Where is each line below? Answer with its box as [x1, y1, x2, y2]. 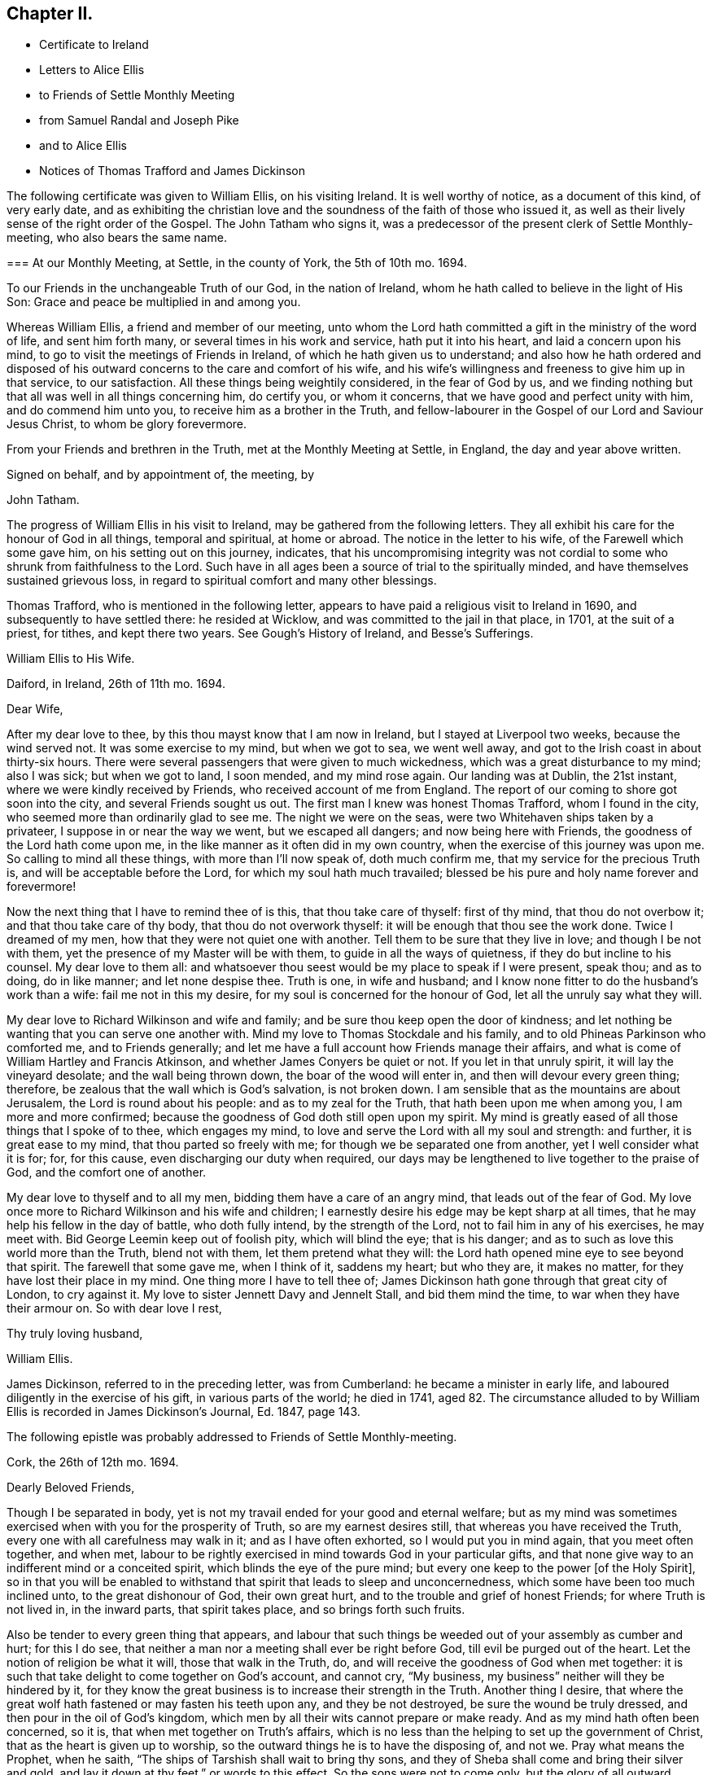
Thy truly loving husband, [7, 1326, 143, 1341]
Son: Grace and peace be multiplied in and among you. [7, 295, 301, 309]
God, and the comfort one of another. [7, 1165, 207, 1180]
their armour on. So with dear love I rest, [7, 1301, 222, 1316]
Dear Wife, [7, 702, 63, 717]
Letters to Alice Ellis [39, 63, 145, 77]
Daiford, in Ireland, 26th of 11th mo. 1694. [7, 677, 225, 691]
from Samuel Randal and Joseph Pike [39, 113, 239, 128]
